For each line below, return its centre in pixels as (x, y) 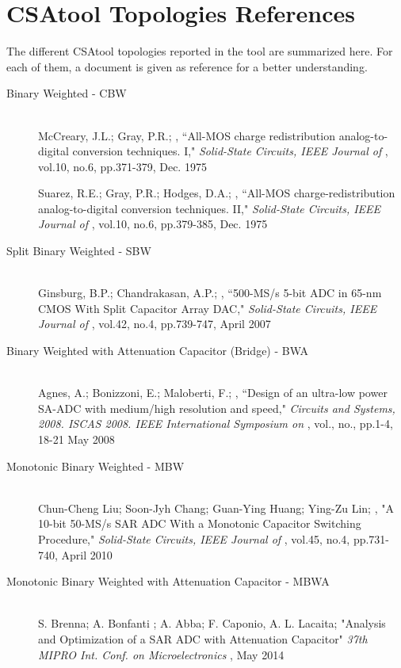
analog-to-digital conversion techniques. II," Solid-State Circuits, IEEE (210, 208)
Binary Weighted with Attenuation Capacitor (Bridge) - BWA (158, 351)
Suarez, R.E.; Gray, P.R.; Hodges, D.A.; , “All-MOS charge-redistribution (217, 193)
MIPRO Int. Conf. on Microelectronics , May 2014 (161, 654)
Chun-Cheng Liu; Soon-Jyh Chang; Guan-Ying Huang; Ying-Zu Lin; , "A (216, 508)
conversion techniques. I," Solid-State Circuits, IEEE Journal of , (230, 151)
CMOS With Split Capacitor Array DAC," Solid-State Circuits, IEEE (208, 308)
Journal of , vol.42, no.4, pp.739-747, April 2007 (155, 324)
